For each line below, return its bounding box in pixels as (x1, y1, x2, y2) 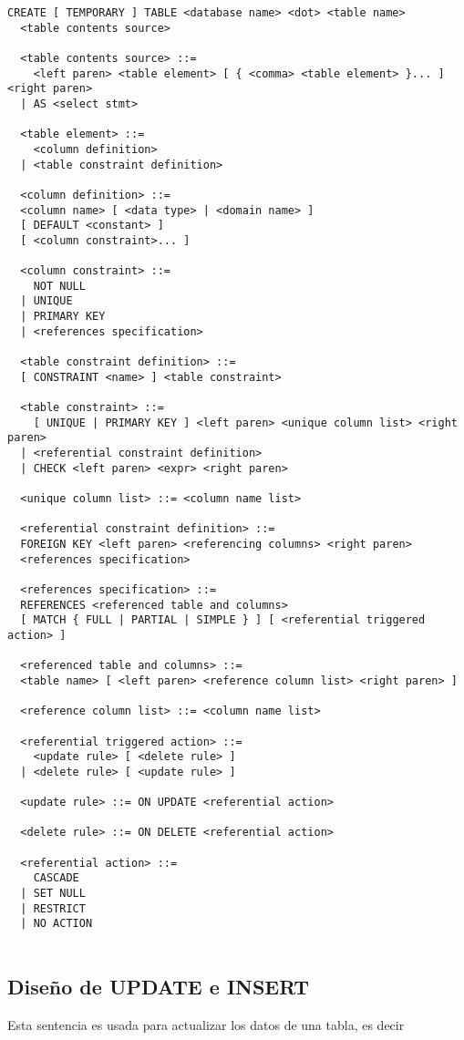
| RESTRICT (20, 901, 86, 915)
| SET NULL (20, 887, 86, 901)
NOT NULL (33, 279, 86, 293)
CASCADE (33, 871, 79, 885)
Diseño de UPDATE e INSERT (7, 973, 310, 1001)
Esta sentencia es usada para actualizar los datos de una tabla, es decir (7, 1014, 405, 1034)
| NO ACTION (20, 917, 93, 931)
